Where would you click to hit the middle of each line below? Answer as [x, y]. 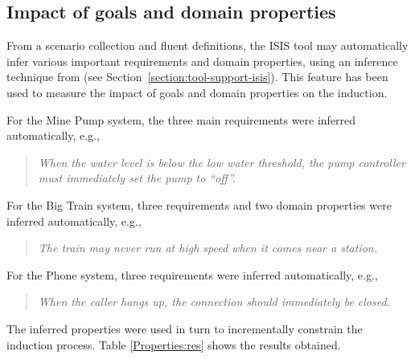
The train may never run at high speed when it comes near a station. [207, 248]
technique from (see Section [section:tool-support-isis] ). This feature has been [197, 77]
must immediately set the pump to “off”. [137, 178]
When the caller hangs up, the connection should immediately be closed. [214, 302]
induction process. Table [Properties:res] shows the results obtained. [174, 344]
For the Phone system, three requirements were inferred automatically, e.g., [192, 274]
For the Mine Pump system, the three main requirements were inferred [181, 119]
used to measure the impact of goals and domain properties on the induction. [197, 92]
